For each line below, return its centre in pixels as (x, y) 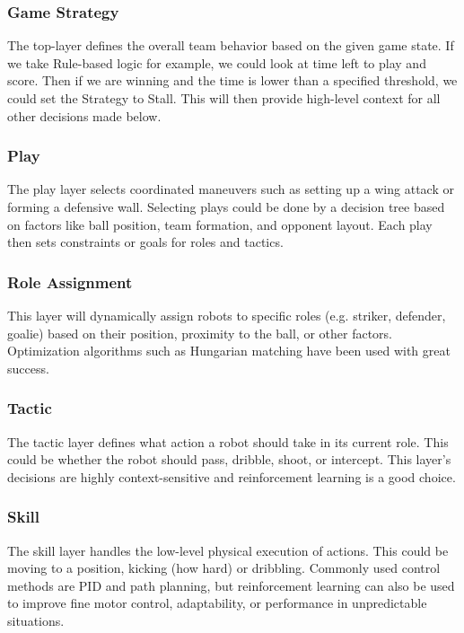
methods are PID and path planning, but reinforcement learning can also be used (231, 585)
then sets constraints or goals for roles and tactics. (145, 242)
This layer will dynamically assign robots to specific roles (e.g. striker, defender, (227, 315)
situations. (36, 620)
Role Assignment (70, 281)
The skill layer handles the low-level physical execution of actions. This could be (228, 550)
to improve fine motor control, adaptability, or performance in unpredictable (217, 603)
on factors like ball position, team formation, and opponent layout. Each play (220, 224)
